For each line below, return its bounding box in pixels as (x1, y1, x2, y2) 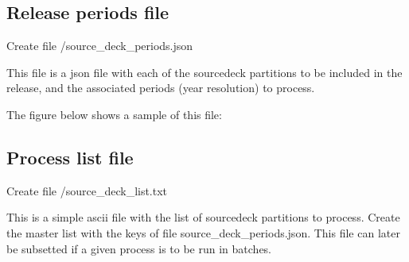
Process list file (6, 144, 134, 169)
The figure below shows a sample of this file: (6, 106, 222, 122)
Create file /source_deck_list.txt (6, 182, 168, 198)
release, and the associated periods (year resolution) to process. (6, 79, 315, 96)
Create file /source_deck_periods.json (6, 37, 193, 54)
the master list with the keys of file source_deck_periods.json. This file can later (6, 224, 400, 241)
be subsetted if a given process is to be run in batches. (6, 240, 272, 256)
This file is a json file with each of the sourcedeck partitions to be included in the (6, 64, 403, 80)
